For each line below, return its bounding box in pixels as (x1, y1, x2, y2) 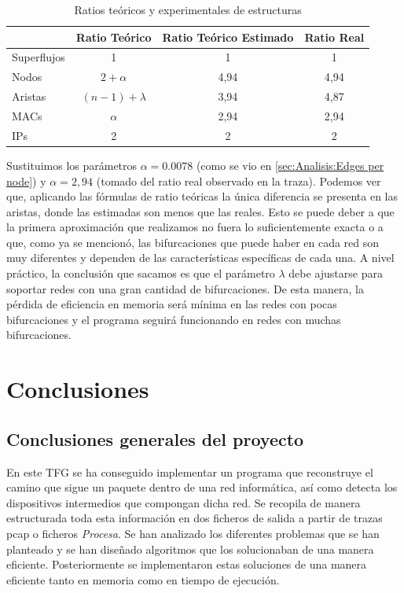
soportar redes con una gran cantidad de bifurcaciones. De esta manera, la (6, 280, 364, 296)
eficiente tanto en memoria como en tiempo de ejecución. (6, 571, 280, 587)
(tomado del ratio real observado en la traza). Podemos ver (96, 172, 381, 189)
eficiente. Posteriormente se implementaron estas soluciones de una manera (6, 556, 367, 573)
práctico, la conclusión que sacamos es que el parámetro (6, 265, 275, 282)
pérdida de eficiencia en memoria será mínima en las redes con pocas (6, 296, 337, 312)
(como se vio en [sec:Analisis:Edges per (196, 157, 384, 173)
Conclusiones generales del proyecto (6, 426, 304, 451)
